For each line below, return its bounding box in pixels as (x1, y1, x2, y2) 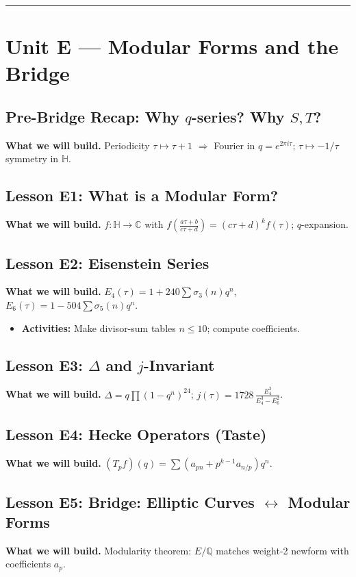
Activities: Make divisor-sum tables (21, 320, 176, 335)
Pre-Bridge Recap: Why (5, 105, 180, 127)
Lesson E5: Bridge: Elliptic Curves (5, 491, 255, 512)
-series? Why (191, 105, 285, 127)
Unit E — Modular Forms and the (5, 32, 339, 60)
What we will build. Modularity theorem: (5, 543, 192, 557)
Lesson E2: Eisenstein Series (5, 252, 209, 273)
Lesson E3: (5, 354, 83, 375)
